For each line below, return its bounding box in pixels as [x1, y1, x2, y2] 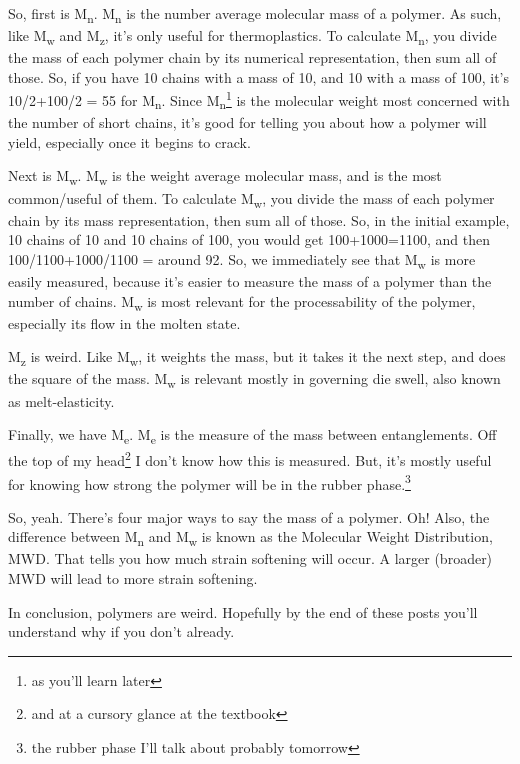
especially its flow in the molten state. [8, 312, 241, 333]
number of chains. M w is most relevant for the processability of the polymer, [8, 290, 476, 314]
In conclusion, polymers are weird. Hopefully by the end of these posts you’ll [8, 601, 478, 622]
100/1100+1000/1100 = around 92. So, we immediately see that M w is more [8, 248, 476, 272]
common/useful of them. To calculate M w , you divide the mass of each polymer [8, 187, 495, 211]
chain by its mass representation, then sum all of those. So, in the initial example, [8, 209, 510, 230]
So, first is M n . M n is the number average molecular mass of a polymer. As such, [8, 3, 502, 26]
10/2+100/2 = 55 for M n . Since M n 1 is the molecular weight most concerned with [8, 87, 510, 113]
